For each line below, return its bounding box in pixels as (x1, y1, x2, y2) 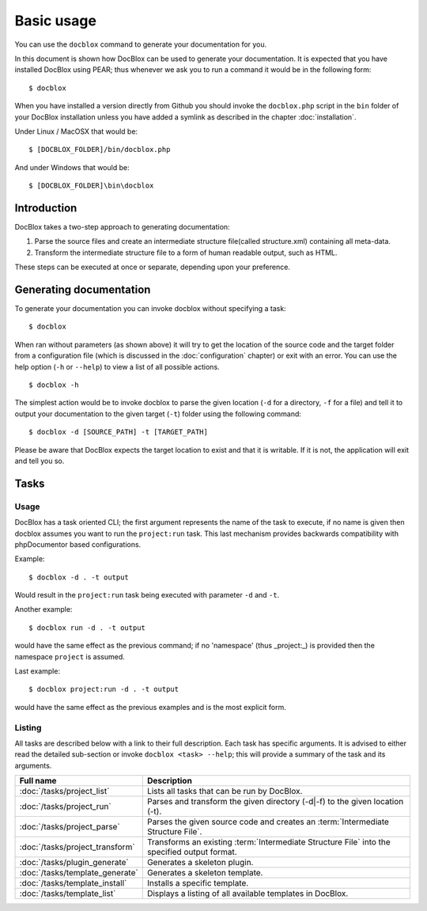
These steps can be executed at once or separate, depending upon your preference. (14, 262, 290, 272)
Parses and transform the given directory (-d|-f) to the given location (146, 796, 404, 807)
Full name (19, 776, 57, 787)
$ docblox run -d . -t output (28, 623, 146, 632)
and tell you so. (14, 456, 65, 465)
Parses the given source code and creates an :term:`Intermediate (146, 816, 389, 827)
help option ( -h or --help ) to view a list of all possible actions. (14, 362, 221, 371)
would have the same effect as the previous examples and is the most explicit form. (14, 702, 286, 712)
